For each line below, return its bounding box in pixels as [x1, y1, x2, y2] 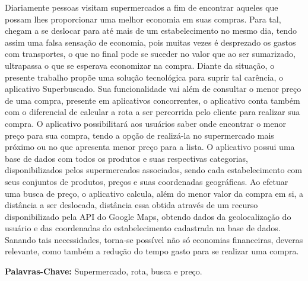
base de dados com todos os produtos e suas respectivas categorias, [5, 152, 248, 164]
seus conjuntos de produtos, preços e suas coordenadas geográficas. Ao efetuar [5, 175, 288, 187]
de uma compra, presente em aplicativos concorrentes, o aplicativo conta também [5, 94, 300, 106]
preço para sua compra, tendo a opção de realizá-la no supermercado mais [5, 129, 274, 141]
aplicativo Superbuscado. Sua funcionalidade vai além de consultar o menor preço [5, 82, 301, 95]
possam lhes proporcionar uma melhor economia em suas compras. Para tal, [5, 12, 281, 25]
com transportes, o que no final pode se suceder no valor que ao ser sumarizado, [5, 47, 296, 60]
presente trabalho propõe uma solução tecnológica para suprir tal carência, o [5, 71, 284, 83]
